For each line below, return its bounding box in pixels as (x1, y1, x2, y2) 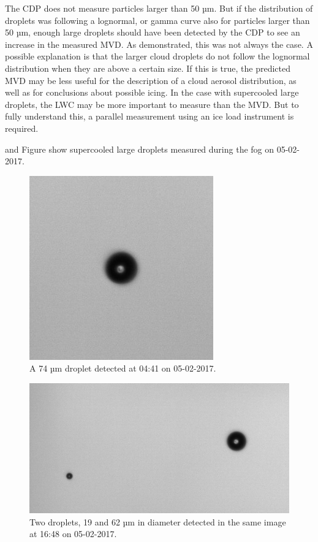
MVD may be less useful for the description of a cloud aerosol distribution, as (5, 74, 297, 86)
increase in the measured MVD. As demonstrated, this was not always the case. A (5, 37, 313, 50)
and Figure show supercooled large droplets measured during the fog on (5, 142, 274, 155)
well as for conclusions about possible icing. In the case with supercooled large (5, 86, 299, 99)
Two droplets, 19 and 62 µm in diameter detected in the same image (29, 515, 286, 528)
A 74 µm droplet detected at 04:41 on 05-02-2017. (29, 362, 216, 375)
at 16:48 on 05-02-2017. (29, 527, 117, 540)
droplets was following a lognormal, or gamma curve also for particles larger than (5, 13, 310, 26)
